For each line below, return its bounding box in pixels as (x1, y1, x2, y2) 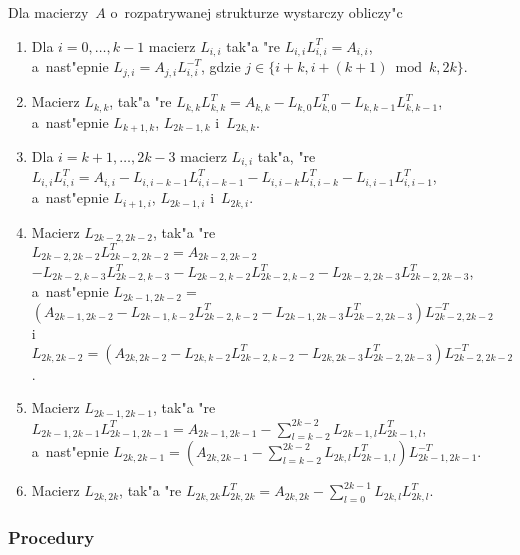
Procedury (8, 525, 95, 550)
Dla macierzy (8, 2, 89, 22)
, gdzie (200, 56, 241, 77)
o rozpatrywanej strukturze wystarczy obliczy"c (110, 2, 403, 22)
